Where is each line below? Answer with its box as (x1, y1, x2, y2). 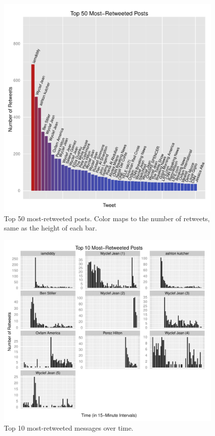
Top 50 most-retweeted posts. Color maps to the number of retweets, (4, 213, 210, 223)
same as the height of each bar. (4, 223, 97, 233)
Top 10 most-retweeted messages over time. (4, 422, 133, 433)
